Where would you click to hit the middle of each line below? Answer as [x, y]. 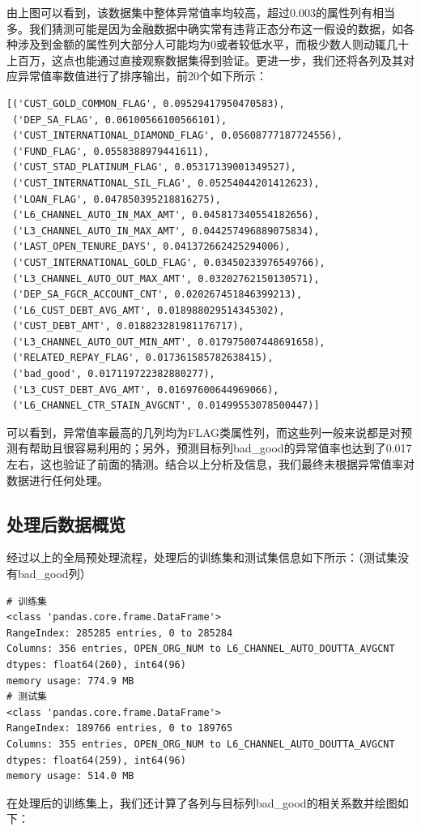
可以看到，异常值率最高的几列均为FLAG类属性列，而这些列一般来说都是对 [204, 432]
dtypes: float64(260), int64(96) [96, 664]
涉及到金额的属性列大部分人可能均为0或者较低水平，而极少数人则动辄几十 [213, 44]
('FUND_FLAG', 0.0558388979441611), [111, 151]
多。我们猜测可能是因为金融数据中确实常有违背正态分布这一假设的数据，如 [205, 28]
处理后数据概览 [66, 523]
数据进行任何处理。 [57, 480]
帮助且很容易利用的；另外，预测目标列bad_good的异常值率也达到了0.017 [220, 448]
